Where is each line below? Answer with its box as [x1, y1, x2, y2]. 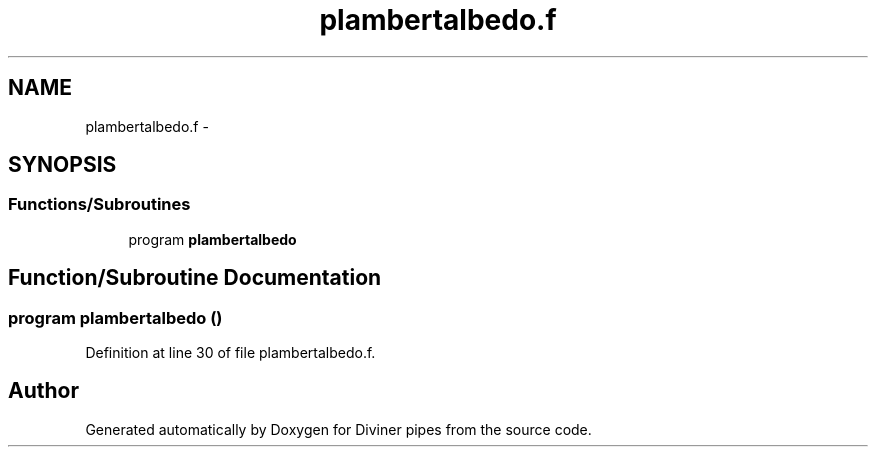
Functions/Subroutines [8, 194, 191, 215]
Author [8, 378, 79, 404]
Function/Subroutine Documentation [8, 265, 382, 291]
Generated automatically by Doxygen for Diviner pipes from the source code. [85, 420, 592, 438]
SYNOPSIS [8, 152, 117, 178]
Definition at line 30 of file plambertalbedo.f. [85, 344, 376, 362]
